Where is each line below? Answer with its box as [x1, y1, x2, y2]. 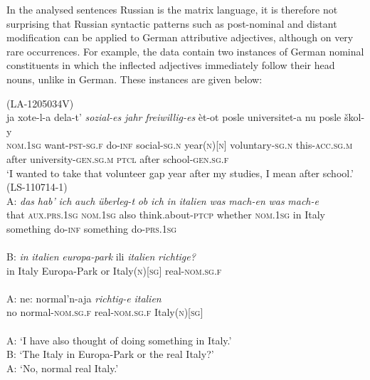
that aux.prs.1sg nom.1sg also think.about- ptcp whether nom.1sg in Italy [6, 207, 325, 222]
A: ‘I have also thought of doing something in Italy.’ [6, 332, 232, 347]
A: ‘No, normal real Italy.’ [6, 360, 119, 375]
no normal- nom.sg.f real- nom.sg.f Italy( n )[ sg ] [6, 305, 203, 320]
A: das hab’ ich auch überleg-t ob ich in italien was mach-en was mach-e [6, 193, 319, 208]
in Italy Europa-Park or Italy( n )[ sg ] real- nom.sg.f [6, 263, 222, 278]
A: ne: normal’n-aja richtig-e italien [6, 290, 162, 305]
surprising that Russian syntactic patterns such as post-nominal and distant [6, 16, 337, 31]
